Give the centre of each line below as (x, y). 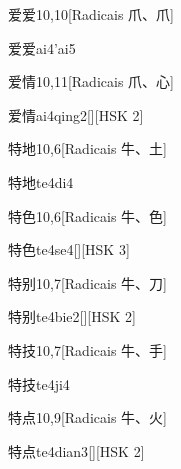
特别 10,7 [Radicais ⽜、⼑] (87, 282)
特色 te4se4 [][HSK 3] (69, 249)
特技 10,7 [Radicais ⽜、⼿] (87, 349)
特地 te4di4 (41, 181)
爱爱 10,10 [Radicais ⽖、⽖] (91, 14)
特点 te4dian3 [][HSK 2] (76, 450)
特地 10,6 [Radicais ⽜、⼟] (87, 148)
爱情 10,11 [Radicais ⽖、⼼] (91, 81)
